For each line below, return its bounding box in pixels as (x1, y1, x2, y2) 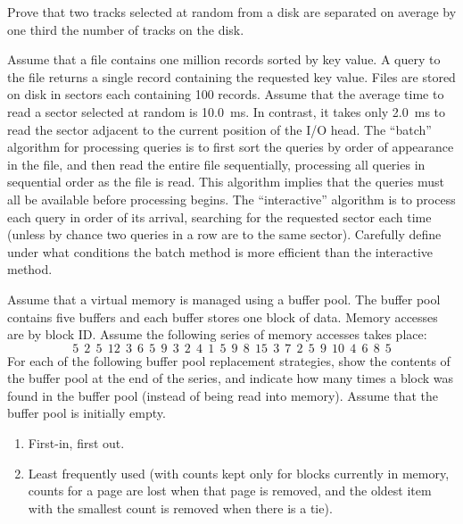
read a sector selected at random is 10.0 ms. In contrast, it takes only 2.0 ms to (7, 102, 446, 121)
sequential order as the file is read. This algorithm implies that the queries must (7, 172, 444, 191)
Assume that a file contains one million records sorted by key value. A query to (7, 50, 441, 69)
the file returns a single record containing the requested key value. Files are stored (7, 67, 456, 86)
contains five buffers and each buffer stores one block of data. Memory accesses (7, 307, 438, 326)
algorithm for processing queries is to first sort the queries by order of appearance (7, 137, 454, 156)
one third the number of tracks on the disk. (7, 20, 244, 38)
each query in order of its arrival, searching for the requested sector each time (7, 207, 432, 226)
